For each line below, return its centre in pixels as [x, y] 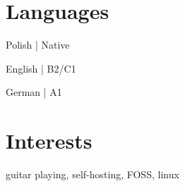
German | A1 [34, 92]
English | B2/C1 [41, 68]
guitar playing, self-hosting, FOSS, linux [92, 174]
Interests [49, 141]
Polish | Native [38, 45]
